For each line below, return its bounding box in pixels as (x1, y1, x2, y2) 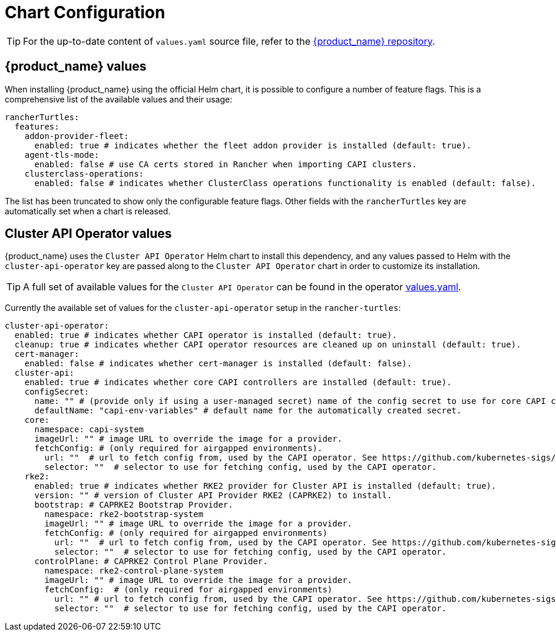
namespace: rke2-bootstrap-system (44, 509, 204, 519)
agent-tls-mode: (24, 150, 100, 160)
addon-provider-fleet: (24, 131, 129, 141)
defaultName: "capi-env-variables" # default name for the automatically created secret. (34, 406, 462, 416)
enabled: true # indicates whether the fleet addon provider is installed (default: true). (34, 140, 472, 150)
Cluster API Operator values (5, 226, 172, 241)
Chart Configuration (5, 2, 166, 22)
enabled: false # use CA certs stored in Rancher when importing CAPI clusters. (34, 159, 417, 169)
